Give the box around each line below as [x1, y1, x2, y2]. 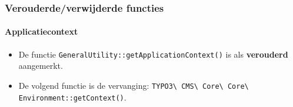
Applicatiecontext [5, 25, 78, 38]
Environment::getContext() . [18, 91, 126, 103]
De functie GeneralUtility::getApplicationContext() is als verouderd [18, 48, 288, 60]
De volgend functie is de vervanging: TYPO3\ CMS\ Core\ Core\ [18, 79, 249, 91]
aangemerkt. [18, 59, 63, 72]
